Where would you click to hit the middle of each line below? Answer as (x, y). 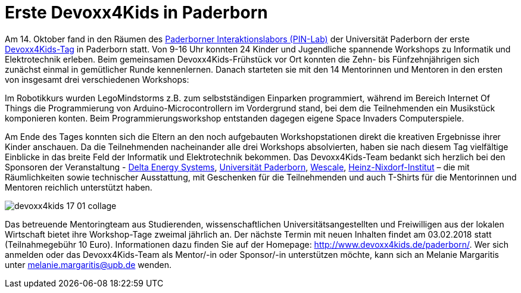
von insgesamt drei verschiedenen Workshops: (97, 79)
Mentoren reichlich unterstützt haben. (79, 187)
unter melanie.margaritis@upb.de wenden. (88, 264)
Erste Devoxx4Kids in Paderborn (136, 13)
